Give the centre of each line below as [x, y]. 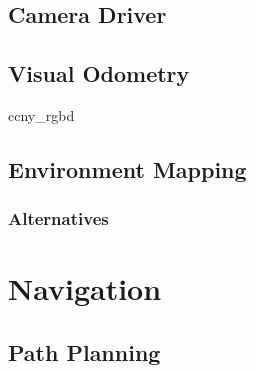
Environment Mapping [127, 168]
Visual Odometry [99, 73]
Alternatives [58, 218]
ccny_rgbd [41, 114]
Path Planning [84, 351]
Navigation [85, 288]
